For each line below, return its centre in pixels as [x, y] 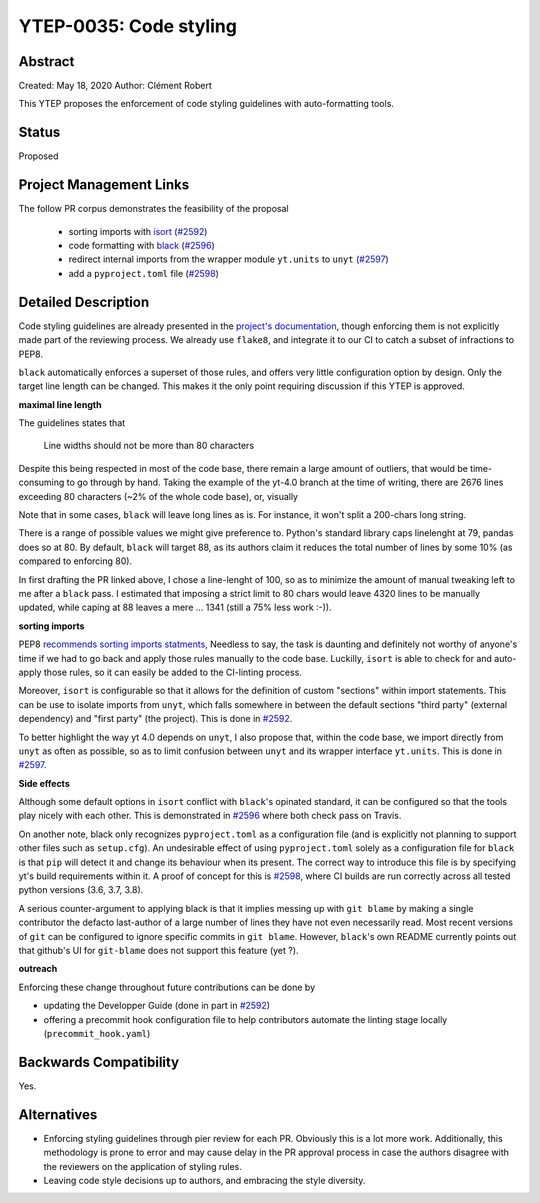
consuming [41, 482]
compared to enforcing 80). [75, 561]
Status [39, 132]
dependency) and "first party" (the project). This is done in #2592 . [155, 719]
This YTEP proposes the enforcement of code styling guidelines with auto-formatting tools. [206, 104]
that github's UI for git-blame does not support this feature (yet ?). [158, 950]
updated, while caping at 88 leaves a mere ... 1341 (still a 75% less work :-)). [175, 607]
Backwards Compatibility [99, 1061]
